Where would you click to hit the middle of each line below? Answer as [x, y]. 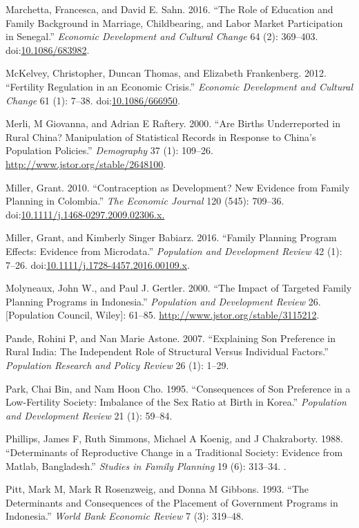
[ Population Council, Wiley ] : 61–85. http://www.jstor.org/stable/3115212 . [163, 315]
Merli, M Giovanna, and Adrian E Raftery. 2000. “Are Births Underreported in [173, 123]
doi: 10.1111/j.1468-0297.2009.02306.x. [85, 214]
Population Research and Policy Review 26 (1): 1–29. [117, 365]
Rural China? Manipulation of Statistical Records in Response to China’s [161, 136]
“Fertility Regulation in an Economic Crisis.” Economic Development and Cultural [179, 86]
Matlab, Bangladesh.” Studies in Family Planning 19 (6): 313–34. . [146, 465]
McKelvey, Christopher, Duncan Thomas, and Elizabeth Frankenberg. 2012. [166, 73]
